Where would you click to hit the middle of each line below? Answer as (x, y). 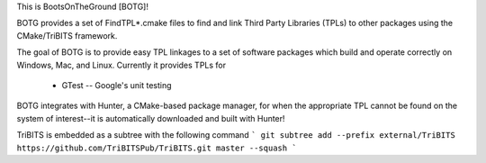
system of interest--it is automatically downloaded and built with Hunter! (151, 118)
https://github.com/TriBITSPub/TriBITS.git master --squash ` (157, 148)
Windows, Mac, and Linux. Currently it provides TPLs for (121, 65)
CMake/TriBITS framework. (67, 35)
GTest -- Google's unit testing (117, 85)
